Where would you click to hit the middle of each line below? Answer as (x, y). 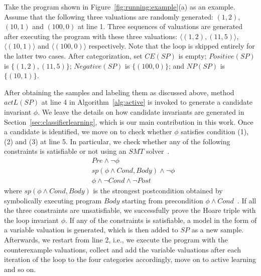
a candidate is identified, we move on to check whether (88, 131)
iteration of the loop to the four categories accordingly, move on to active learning (130, 259)
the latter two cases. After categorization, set (73, 55)
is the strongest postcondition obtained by (158, 190)
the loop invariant (31, 220)
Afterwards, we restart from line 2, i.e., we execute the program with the (116, 239)
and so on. (20, 269)
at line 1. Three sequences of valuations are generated (160, 26)
